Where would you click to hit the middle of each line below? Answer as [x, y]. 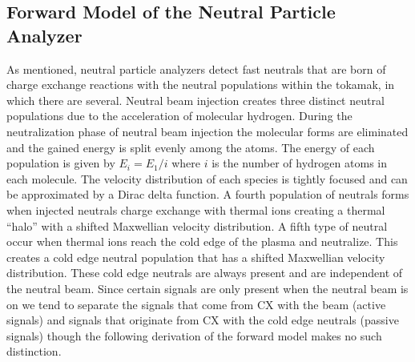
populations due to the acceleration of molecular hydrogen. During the [179, 116]
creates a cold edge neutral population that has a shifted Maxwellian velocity [196, 257]
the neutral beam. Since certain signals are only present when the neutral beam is [207, 288]
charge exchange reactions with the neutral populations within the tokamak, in [201, 84]
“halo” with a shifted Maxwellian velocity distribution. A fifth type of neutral [197, 225]
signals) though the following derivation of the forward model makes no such [194, 335]
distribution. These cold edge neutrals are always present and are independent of [205, 273]
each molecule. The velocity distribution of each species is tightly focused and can [207, 178]
